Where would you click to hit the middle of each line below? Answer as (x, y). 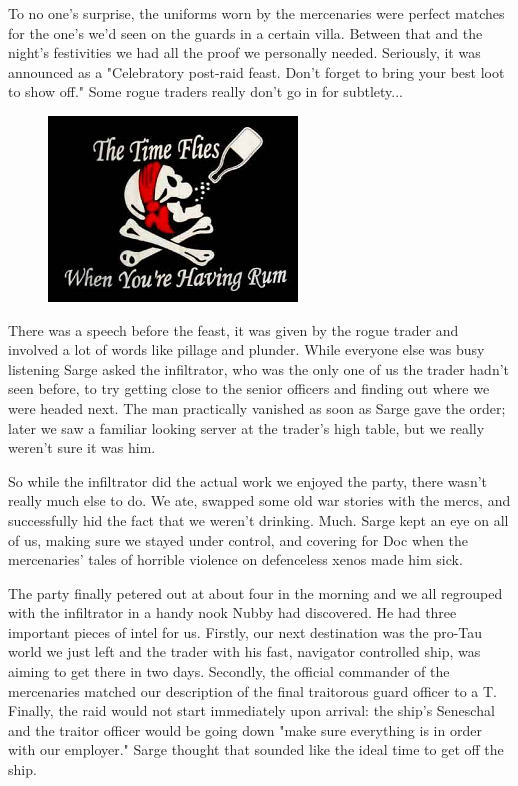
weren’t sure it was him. (82, 447)
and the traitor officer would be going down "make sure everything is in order (245, 729)
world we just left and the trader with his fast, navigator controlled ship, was (244, 651)
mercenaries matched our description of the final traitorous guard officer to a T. (252, 690)
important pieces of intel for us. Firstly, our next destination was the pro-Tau (245, 631)
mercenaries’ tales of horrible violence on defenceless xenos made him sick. (235, 559)
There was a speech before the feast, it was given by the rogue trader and (233, 329)
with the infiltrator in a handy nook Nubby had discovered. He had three (232, 612)
